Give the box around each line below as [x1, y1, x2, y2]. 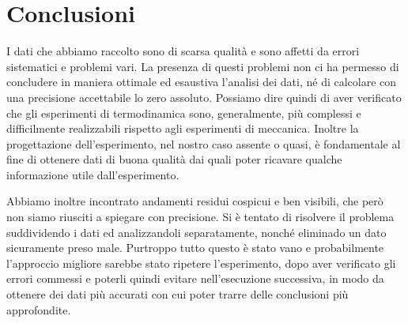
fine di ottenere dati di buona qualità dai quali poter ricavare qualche [6, 151, 342, 167]
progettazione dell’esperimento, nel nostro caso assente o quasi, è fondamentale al [6, 135, 401, 152]
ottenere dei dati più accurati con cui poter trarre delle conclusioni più [6, 286, 349, 302]
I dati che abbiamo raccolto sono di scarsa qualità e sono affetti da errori [6, 43, 360, 59]
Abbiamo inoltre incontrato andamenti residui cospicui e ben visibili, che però [6, 193, 383, 209]
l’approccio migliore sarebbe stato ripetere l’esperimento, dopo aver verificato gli [6, 254, 396, 271]
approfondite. [6, 301, 71, 317]
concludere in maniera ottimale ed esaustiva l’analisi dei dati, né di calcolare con [6, 73, 397, 90]
